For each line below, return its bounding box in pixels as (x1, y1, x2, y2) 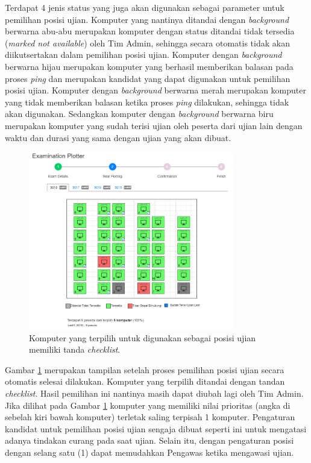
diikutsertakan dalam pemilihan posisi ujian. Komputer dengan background (5, 48, 282, 61)
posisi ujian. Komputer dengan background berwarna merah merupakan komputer (5, 84, 306, 96)
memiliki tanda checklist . (29, 343, 121, 356)
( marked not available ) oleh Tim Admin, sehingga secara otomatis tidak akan (5, 36, 290, 49)
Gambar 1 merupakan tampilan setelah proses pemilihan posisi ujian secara (5, 363, 284, 376)
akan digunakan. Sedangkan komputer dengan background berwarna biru (5, 107, 274, 120)
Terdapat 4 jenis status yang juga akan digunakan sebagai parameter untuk (5, 1, 284, 13)
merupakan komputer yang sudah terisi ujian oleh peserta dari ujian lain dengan (5, 119, 303, 131)
